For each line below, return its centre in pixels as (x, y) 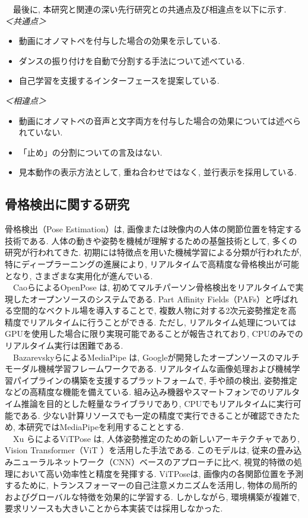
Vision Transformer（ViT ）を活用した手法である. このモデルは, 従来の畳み (149, 450)
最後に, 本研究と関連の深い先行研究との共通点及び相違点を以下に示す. (150, 9)
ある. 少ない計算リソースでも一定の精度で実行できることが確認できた (156, 415)
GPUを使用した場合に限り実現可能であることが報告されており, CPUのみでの (154, 334)
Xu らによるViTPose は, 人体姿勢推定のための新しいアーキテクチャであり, (156, 438)
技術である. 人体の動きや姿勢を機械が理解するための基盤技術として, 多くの (151, 240)
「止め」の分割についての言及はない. (91, 152)
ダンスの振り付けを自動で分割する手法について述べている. (132, 60)
